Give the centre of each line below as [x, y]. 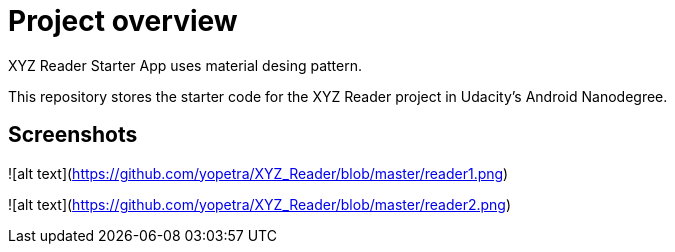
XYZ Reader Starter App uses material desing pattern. [185, 65]
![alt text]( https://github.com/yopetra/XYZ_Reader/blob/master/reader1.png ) [258, 173]
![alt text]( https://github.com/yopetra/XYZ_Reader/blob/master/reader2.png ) [260, 204]
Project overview [123, 21]
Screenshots [73, 135]
